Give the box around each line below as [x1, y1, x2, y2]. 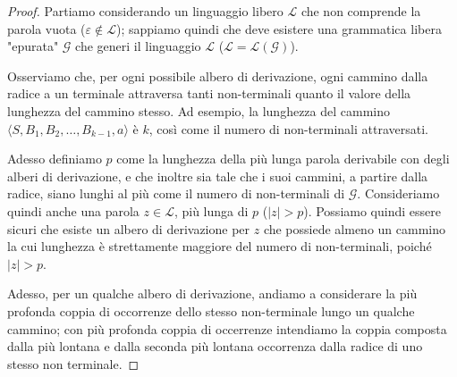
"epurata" [7, 37, 59, 55]
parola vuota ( [7, 19, 86, 38]
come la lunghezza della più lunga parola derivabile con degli [116, 149, 450, 168]
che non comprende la [300, 2, 421, 20]
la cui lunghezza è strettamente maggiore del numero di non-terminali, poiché [7, 237, 432, 256]
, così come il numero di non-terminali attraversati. [148, 119, 428, 138]
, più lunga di [173, 201, 249, 220]
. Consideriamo [357, 184, 440, 203]
